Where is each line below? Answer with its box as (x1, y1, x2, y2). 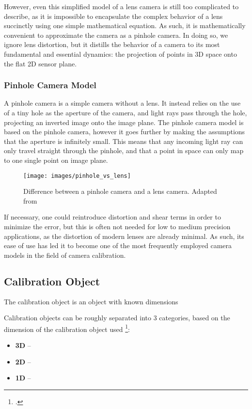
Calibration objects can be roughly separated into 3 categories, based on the (4, 313, 230, 323)
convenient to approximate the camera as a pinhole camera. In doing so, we (4, 30, 228, 40)
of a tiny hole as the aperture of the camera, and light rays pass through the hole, (4, 107, 247, 117)
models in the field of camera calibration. (4, 250, 126, 260)
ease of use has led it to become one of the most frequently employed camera (4, 240, 232, 251)
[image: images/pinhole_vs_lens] (23, 172, 131, 179)
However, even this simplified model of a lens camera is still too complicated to (4, 1, 239, 11)
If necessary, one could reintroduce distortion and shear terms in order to (4, 212, 221, 222)
